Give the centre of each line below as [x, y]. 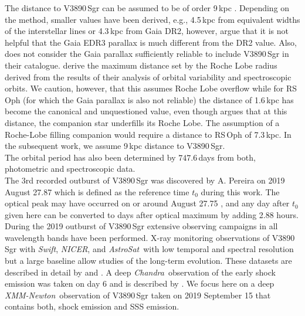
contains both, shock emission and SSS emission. [92, 306]
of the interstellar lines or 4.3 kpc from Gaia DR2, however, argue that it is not [147, 31]
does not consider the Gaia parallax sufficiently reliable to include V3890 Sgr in [147, 54]
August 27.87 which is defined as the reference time [97, 191]
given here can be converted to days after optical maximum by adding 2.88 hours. [152, 214]
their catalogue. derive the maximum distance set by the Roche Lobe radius [141, 65]
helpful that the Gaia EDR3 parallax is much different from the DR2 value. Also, [151, 42]
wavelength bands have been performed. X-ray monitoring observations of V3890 [150, 237]
